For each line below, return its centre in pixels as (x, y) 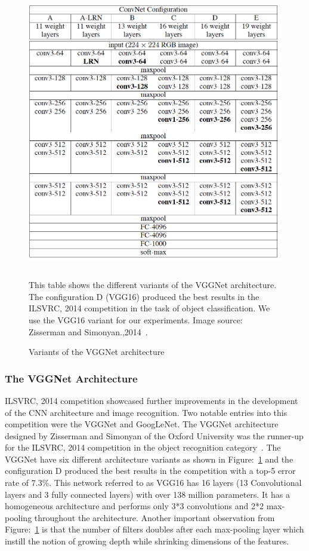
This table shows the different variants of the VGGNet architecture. (153, 285)
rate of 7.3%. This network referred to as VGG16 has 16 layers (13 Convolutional (153, 483)
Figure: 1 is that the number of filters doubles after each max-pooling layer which (154, 529)
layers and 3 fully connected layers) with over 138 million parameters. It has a (148, 494)
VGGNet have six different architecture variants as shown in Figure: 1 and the (149, 459)
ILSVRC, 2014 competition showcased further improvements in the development (152, 400)
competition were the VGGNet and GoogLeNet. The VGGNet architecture (142, 424)
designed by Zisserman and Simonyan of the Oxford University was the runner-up (154, 435)
